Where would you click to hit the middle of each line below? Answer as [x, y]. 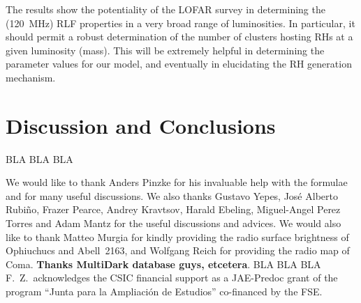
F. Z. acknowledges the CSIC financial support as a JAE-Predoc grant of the [172, 278]
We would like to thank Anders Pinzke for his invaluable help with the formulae [177, 182]
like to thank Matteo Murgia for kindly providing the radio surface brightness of [177, 236]
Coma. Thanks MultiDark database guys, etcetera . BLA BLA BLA [163, 264]
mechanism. [31, 77]
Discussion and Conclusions [141, 125]
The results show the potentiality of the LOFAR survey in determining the [165, 9]
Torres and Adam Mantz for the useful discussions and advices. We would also [174, 223]
